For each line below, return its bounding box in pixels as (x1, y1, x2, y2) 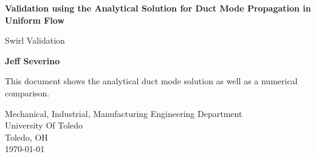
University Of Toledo (5, 119, 83, 132)
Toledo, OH (5, 130, 48, 143)
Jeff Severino (5, 54, 60, 67)
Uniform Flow (5, 13, 65, 26)
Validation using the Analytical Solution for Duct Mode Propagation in (5, 2, 311, 14)
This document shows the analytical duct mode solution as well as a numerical (5, 75, 298, 87)
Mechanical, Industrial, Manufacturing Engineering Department (5, 107, 242, 119)
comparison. (5, 86, 50, 99)
